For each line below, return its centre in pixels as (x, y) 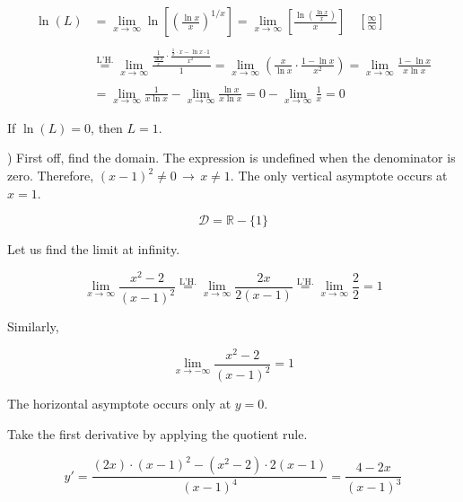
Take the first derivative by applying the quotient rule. (157, 434)
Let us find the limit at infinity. (94, 249)
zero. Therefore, (51, 176)
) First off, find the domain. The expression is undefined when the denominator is (231, 158)
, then (107, 127)
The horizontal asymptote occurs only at (119, 404)
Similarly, (33, 326)
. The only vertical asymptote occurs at (339, 176)
